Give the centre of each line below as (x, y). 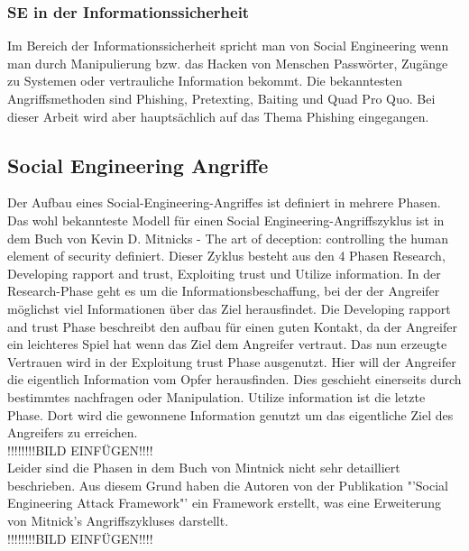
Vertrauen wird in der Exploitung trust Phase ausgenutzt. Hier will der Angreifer (232, 361)
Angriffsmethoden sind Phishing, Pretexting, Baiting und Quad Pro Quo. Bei (221, 98)
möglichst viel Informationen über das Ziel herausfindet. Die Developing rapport (229, 308)
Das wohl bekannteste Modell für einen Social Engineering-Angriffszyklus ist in (226, 220)
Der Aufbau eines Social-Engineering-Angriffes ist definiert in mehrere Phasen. (224, 202)
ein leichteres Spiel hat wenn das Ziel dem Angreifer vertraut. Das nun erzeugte (227, 344)
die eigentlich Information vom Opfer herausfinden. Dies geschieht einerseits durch (234, 379)
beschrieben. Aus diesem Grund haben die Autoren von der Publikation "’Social (228, 485)
